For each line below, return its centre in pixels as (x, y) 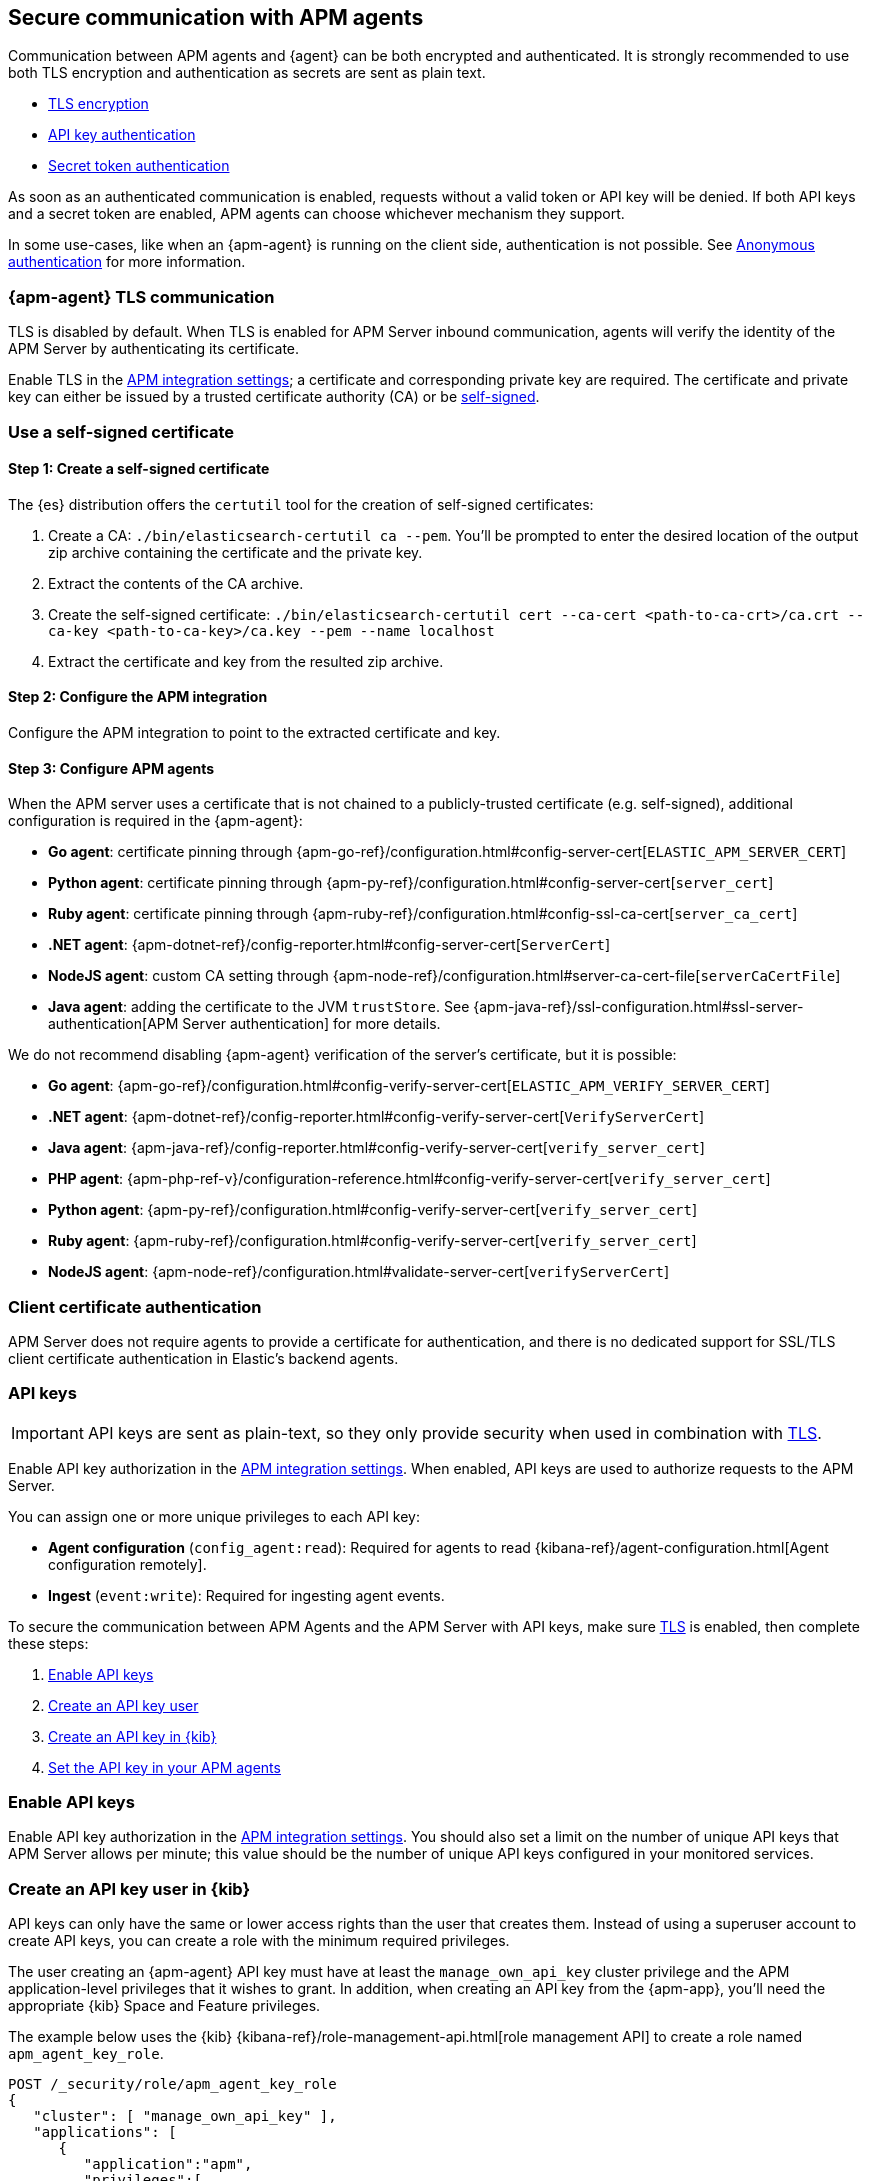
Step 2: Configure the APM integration (138, 697)
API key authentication (122, 135)
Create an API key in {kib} (132, 1736)
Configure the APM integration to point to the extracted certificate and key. (254, 732)
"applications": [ (105, 2132)
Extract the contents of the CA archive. (176, 583)
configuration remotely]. (127, 1564)
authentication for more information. (127, 262)
